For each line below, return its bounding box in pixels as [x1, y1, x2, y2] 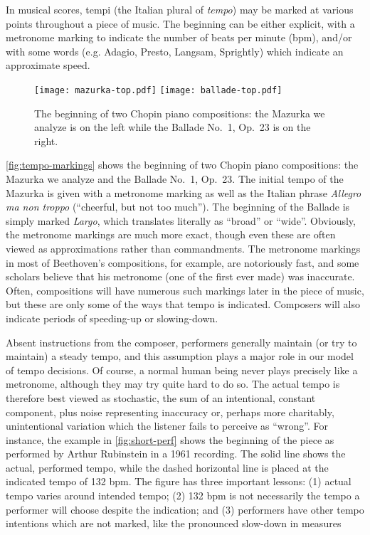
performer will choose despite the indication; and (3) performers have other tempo [6, 502, 364, 517]
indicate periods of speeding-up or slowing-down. [6, 310, 218, 325]
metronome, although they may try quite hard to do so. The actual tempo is [6, 376, 340, 391]
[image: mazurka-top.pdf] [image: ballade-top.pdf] [34, 85, 282, 95]
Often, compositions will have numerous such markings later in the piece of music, [6, 282, 364, 297]
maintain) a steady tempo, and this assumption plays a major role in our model [6, 349, 354, 364]
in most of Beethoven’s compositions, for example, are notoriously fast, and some [6, 255, 359, 270]
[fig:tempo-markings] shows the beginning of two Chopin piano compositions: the [6, 157, 359, 172]
